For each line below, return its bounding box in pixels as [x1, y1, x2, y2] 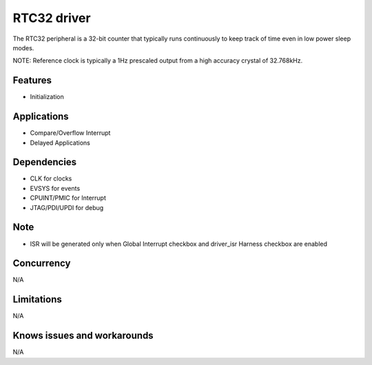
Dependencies [12, 156, 77, 168]
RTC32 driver [12, 10, 91, 25]
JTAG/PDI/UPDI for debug [30, 203, 104, 211]
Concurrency [12, 258, 71, 269]
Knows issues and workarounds [12, 330, 154, 342]
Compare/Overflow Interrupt [30, 129, 111, 137]
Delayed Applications [30, 138, 91, 147]
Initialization [30, 93, 65, 101]
